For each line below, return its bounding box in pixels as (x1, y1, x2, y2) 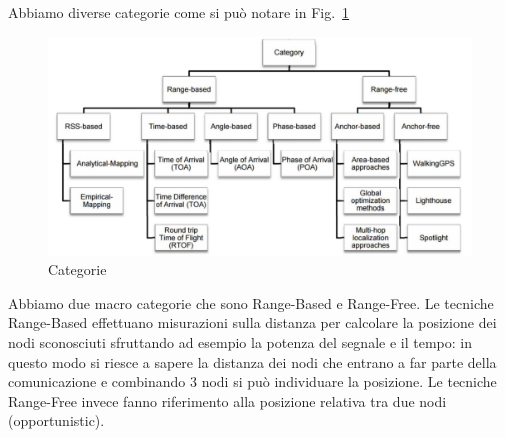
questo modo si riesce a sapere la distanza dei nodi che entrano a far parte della (8, 351, 497, 372)
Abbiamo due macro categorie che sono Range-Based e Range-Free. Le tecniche (8, 292, 494, 313)
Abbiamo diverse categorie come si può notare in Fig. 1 (8, 2, 350, 22)
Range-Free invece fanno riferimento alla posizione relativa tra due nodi (8, 390, 447, 411)
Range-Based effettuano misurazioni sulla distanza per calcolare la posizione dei (8, 312, 497, 333)
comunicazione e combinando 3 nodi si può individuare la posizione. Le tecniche (8, 371, 497, 392)
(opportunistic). (8, 410, 105, 431)
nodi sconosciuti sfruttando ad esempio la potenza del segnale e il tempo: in (8, 332, 472, 353)
